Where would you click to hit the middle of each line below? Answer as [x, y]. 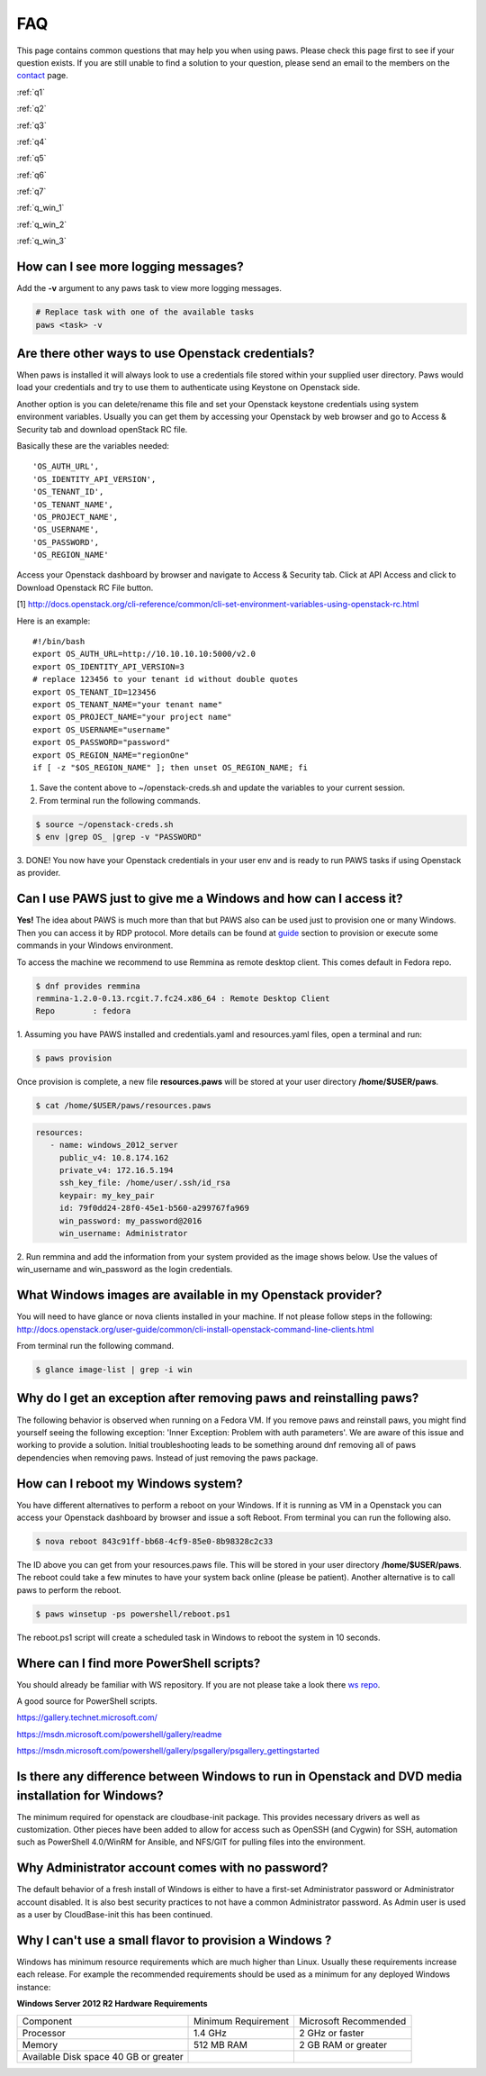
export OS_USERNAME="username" [102, 729]
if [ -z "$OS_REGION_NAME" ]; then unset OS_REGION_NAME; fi [170, 767]
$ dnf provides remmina [88, 986]
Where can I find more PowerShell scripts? [139, 1663]
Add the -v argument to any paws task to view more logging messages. [149, 288]
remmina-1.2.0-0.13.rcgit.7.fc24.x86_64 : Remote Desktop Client [183, 998]
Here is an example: [54, 621]
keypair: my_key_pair [107, 1195]
